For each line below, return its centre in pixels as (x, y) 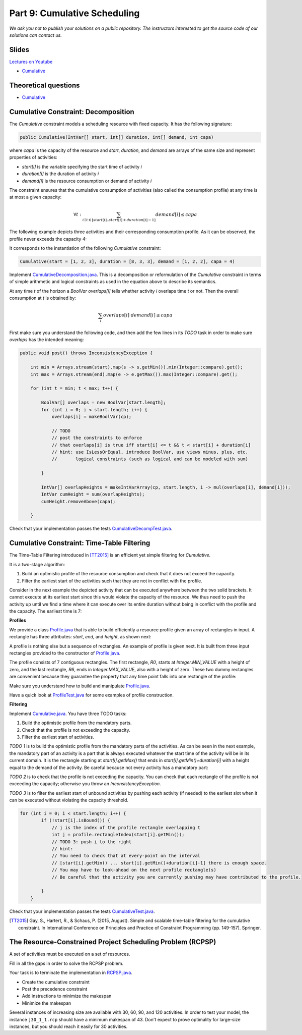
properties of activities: (33, 157)
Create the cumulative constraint (56, 982)
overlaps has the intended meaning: (47, 340)
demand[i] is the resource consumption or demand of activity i (87, 181)
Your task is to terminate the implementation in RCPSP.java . (71, 973)
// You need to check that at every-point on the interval (126, 856)
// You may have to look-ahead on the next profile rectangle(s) (134, 870)
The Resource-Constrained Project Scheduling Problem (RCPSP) (113, 942)
